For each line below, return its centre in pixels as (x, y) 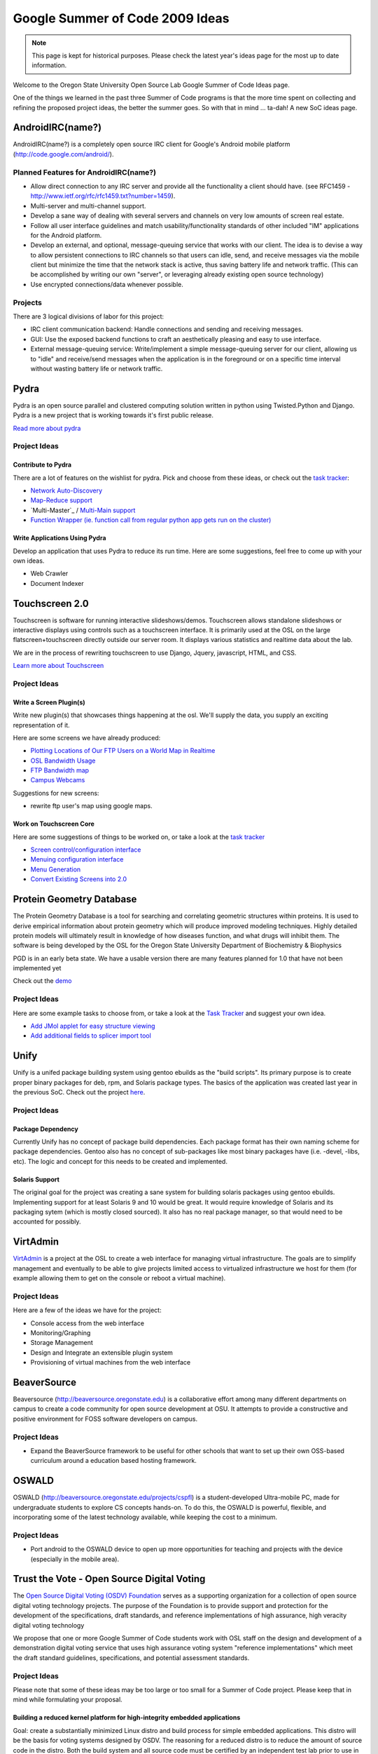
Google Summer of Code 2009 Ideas (121, 18)
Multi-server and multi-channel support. (88, 206)
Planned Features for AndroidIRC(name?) (85, 172)
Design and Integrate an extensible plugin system (101, 1352)
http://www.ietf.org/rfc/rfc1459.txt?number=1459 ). (103, 196)
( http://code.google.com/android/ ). (63, 154)
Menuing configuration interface (77, 859)
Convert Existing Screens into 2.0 (79, 879)
